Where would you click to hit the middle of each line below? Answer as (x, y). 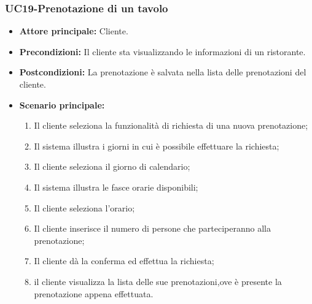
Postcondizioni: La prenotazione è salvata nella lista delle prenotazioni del (163, 72)
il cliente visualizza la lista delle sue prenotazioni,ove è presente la (158, 281)
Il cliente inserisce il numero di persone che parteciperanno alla (152, 228)
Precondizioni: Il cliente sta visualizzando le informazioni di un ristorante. (162, 51)
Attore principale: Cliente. (74, 31)
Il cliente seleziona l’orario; (84, 207)
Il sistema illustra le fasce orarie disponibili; (116, 187)
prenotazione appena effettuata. (94, 293)
